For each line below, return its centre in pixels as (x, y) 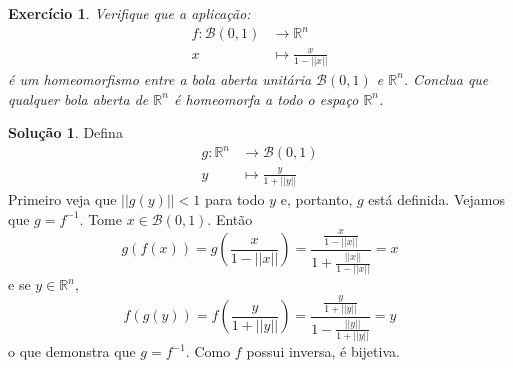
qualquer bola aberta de (78, 98)
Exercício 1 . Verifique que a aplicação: (129, 13)
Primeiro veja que (62, 198)
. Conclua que (446, 78)
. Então (230, 218)
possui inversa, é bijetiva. (323, 351)
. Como (208, 351)
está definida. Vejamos (437, 198)
